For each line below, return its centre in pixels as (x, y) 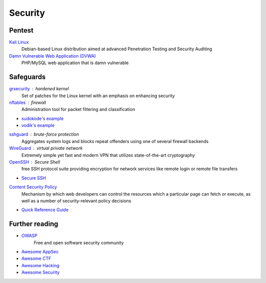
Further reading (34, 224)
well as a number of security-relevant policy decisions (76, 201)
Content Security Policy (33, 187)
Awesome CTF (36, 258)
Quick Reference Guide (45, 210)
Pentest (21, 30)
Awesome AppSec (40, 252)
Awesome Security (41, 272)
